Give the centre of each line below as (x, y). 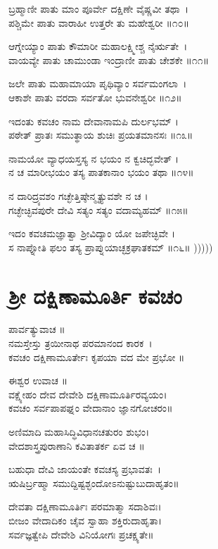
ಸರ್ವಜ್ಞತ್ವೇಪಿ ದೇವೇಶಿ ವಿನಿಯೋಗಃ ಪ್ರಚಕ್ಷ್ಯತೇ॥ (81, 534)
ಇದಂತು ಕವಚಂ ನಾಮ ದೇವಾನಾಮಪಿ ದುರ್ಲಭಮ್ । (94, 121)
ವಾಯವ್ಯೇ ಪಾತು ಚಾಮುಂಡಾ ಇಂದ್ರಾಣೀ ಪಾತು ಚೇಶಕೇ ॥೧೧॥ (109, 59)
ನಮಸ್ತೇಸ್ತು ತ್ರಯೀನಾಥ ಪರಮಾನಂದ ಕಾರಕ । (81, 343)
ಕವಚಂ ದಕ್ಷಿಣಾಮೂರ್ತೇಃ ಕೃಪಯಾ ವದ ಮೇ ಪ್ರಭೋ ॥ (97, 356)
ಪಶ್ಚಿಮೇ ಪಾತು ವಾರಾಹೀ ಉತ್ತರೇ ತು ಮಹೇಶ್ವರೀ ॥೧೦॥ (99, 22)
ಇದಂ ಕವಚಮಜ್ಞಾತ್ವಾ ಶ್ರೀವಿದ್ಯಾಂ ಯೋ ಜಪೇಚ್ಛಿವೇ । (92, 233)
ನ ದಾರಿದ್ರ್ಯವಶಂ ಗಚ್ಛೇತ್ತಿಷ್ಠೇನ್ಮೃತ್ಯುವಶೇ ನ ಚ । (78, 195)
